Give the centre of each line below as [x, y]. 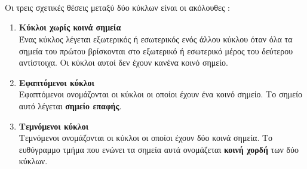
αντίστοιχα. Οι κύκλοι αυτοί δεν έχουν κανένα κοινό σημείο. [123, 62]
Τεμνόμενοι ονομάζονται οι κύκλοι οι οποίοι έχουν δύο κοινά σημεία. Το [146, 138]
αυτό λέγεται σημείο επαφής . [70, 105]
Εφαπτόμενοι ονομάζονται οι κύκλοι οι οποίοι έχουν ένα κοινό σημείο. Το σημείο [160, 94]
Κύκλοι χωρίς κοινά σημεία [70, 27]
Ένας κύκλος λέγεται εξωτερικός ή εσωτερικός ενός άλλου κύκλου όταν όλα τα [156, 39]
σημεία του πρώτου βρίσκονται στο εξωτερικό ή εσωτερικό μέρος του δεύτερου [156, 50]
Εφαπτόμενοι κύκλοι [56, 82]
